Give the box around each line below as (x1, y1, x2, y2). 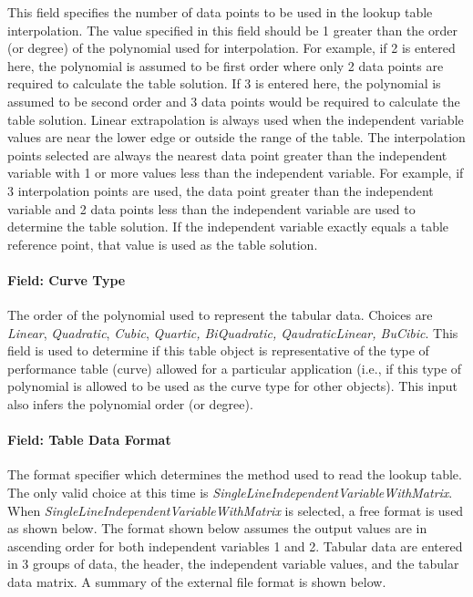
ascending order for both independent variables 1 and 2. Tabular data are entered (7, 536, 463, 555)
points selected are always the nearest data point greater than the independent (7, 145, 447, 164)
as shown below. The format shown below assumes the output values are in (7, 519, 427, 538)
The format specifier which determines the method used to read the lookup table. (7, 465, 462, 484)
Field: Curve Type (7, 270, 126, 289)
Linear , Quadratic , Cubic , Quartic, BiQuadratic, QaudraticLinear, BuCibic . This (7, 323, 458, 342)
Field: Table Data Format (7, 430, 171, 449)
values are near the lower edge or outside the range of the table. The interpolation (7, 128, 466, 147)
